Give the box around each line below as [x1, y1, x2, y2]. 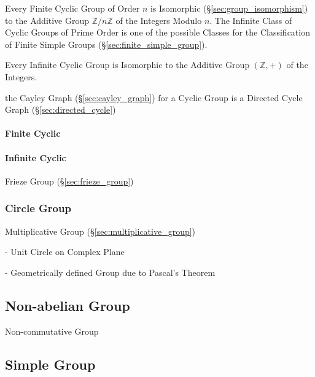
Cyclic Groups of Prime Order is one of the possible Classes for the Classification [5, 26, 310, 39]
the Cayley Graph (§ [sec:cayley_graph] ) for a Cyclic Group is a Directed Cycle [5, 91, 303, 104]
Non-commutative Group [5, 324, 99, 337]
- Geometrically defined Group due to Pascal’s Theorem [5, 265, 216, 278]
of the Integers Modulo [115, 13, 202, 26]
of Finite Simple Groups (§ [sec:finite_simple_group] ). [5, 37, 208, 50]
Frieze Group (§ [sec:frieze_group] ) [5, 174, 134, 187]
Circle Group [5, 200, 71, 216]
